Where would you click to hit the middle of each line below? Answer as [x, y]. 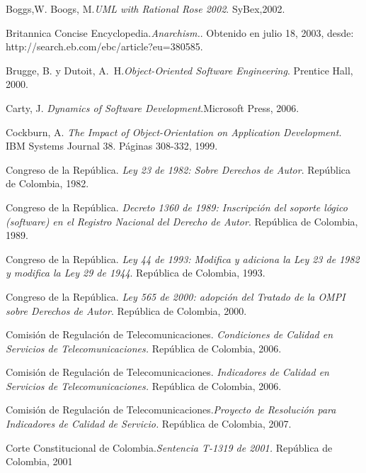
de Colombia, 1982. [47, 183]
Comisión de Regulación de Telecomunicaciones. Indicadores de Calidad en [167, 372]
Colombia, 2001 [39, 461]
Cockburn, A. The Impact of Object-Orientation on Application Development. [174, 132]
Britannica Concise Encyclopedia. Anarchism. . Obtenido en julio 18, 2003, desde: [180, 32]
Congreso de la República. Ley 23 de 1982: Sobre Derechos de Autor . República [178, 169]
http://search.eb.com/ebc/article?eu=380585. [104, 46]
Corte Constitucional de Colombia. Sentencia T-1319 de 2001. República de [169, 447]
